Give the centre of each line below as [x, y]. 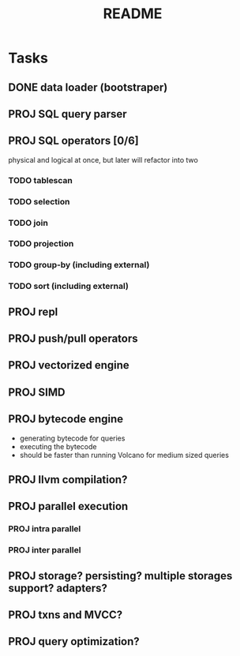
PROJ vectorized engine [69, 365]
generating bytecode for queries [72, 438]
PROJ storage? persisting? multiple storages [120, 576]
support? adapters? [58, 588]
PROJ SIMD [37, 392]
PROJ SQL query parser [68, 114]
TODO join [28, 223]
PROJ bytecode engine [66, 419]
